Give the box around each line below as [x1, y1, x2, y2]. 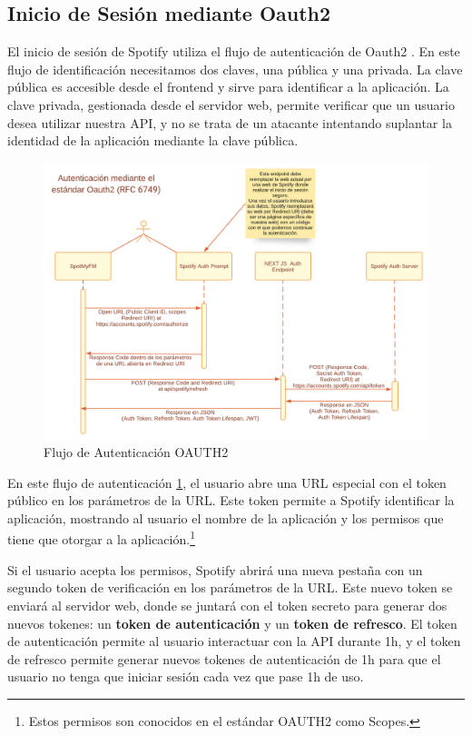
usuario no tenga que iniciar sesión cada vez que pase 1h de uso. [7, 667, 364, 686]
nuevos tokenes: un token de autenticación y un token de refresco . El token [7, 613, 457, 632]
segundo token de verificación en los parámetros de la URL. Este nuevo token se [7, 578, 453, 597]
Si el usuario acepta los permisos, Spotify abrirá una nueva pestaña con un [7, 560, 423, 579]
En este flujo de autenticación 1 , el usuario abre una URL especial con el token [7, 472, 447, 492]
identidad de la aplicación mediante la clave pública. [7, 131, 299, 150]
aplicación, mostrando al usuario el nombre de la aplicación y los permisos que [7, 508, 444, 527]
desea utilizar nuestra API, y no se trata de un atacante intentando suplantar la [7, 113, 452, 132]
